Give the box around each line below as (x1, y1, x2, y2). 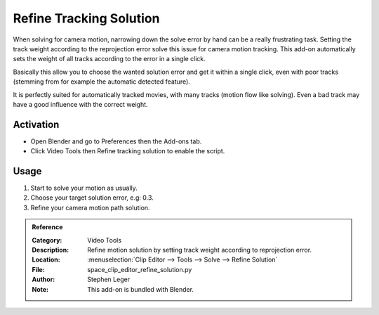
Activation (13, 118, 60, 130)
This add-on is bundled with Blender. (87, 285, 194, 293)
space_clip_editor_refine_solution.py (87, 265, 192, 274)
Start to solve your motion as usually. (30, 184, 138, 193)
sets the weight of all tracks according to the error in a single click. (13, 55, 206, 63)
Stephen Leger (87, 275, 130, 284)
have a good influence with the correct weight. (13, 100, 148, 108)
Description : (32, 246, 69, 255)
